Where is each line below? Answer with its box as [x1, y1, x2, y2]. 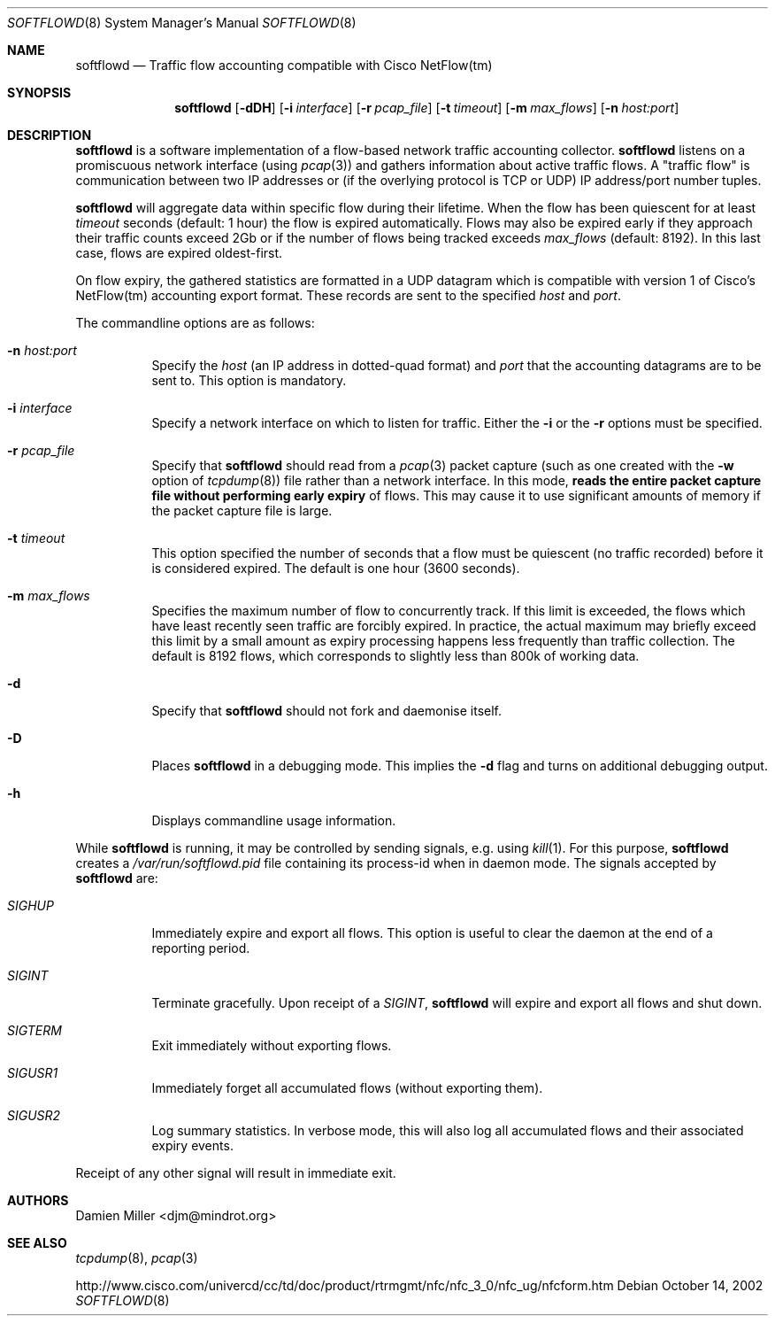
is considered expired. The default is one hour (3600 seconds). [151, 561, 520, 576]
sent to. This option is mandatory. [151, 373, 347, 388]
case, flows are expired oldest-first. [75, 245, 283, 260]
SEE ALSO [7, 1235, 67, 1250]
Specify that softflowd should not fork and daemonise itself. [151, 703, 503, 718]
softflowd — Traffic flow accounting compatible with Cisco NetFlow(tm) [75, 58, 493, 73]
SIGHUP [7, 898, 54, 913]
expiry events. [151, 1138, 234, 1153]
